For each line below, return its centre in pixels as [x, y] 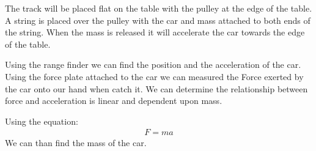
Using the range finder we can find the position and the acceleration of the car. [153, 64]
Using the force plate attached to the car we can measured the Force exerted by [154, 76]
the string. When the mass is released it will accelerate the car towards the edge [155, 32]
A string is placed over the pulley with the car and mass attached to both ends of [158, 20]
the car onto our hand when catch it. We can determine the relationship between [156, 88]
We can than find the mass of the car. [76, 143]
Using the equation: [42, 121]
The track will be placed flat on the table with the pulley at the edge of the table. [159, 8]
